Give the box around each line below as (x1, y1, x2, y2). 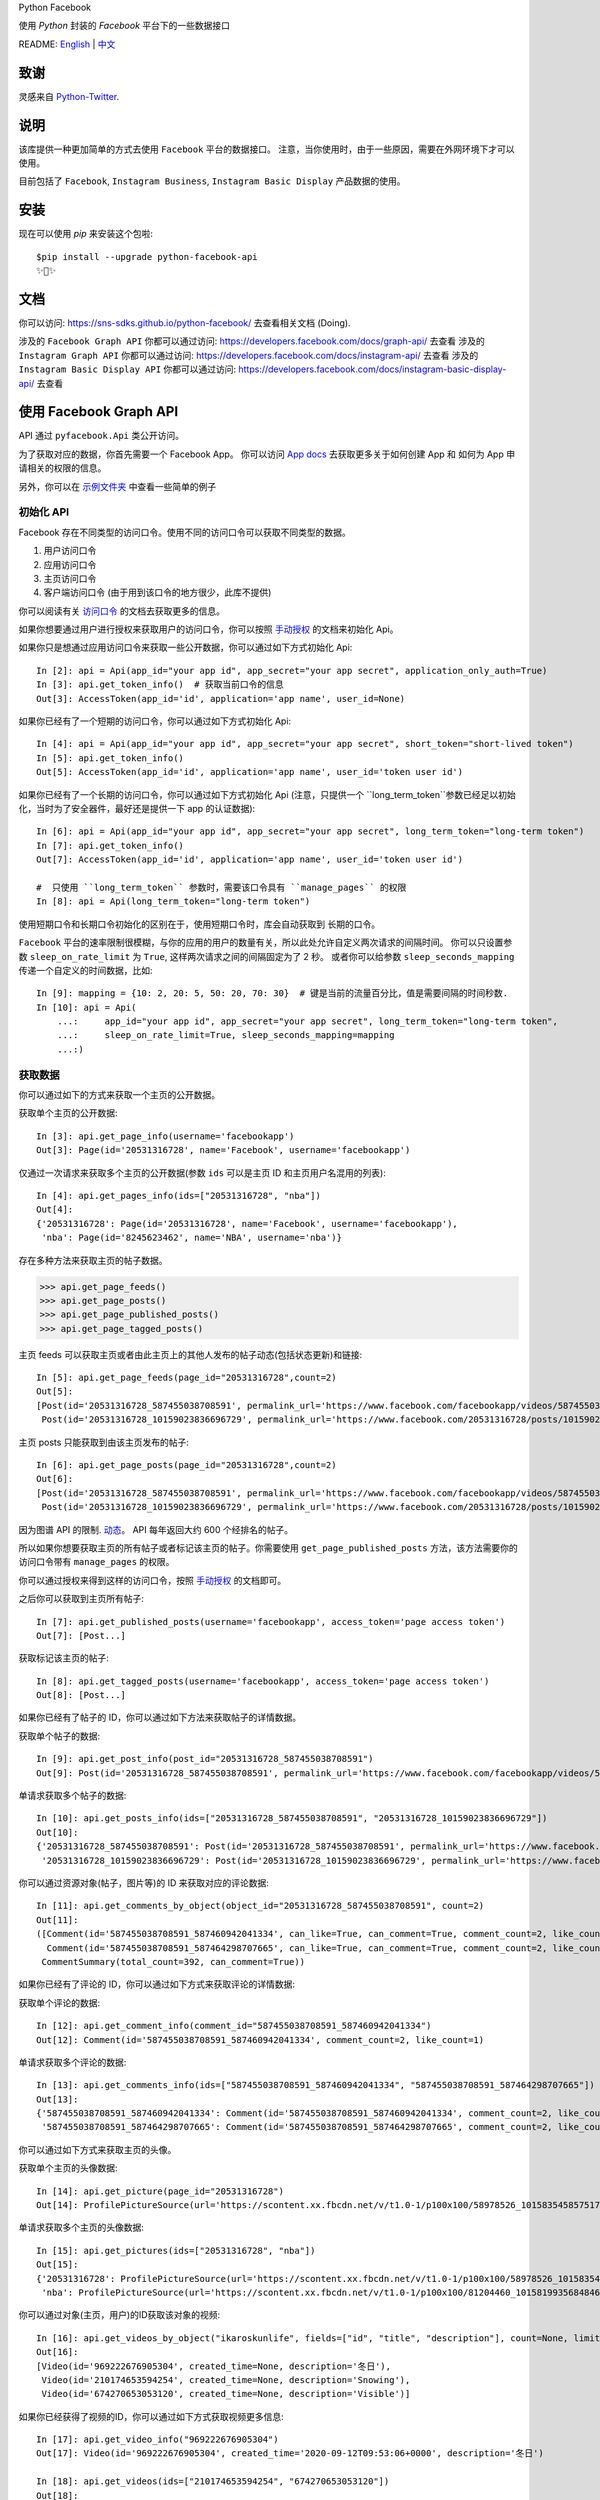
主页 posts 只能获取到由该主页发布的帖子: (18, 1436, 190, 1448)
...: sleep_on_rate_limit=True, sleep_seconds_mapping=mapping (56, 1030, 395, 1041)
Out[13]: (36, 2093, 79, 2105)
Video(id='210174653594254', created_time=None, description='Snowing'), (41, 2374, 411, 2385)
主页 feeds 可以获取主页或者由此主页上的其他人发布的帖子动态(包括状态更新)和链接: (18, 1348, 363, 1360)
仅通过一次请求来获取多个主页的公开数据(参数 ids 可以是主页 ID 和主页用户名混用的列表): (18, 1166, 387, 1179)
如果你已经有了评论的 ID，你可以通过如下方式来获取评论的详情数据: (18, 1978, 295, 1990)
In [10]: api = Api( (36, 1001, 137, 1013)
